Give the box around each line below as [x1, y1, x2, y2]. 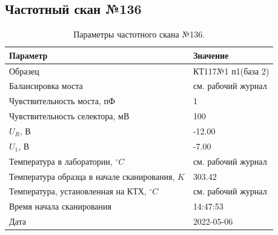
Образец [9, 64, 39, 77]
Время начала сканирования [9, 200, 111, 213]
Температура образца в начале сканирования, [9, 170, 175, 182]
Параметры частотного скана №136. [73, 28, 205, 41]
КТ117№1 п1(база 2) [193, 64, 270, 77]
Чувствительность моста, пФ [9, 94, 116, 107]
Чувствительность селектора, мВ [9, 110, 130, 122]
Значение [193, 48, 229, 61]
